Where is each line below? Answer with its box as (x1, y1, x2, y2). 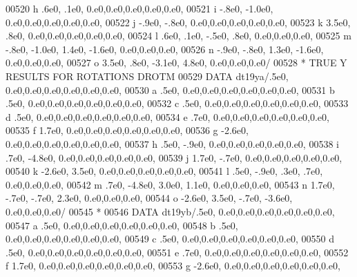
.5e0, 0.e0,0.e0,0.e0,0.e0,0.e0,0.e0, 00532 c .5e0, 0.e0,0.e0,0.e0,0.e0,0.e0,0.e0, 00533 (6, 96, 349, 111)
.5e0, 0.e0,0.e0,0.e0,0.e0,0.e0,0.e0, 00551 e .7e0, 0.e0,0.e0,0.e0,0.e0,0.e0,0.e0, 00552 (6, 245, 349, 259)
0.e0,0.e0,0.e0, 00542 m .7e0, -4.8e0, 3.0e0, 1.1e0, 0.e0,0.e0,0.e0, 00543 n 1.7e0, (6, 177, 335, 191)
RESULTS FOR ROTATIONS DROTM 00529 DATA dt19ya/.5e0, (6, 68, 289, 83)
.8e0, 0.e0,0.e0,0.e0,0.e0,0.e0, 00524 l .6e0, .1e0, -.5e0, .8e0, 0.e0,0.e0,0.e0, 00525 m (6, 28, 351, 43)
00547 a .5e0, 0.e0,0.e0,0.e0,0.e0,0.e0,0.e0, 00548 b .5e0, (6, 218, 238, 232)
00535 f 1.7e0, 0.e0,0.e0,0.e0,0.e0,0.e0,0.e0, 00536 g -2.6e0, (6, 123, 249, 137)
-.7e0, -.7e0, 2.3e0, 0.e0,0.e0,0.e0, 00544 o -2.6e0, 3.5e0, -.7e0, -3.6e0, (6, 191, 293, 205)
